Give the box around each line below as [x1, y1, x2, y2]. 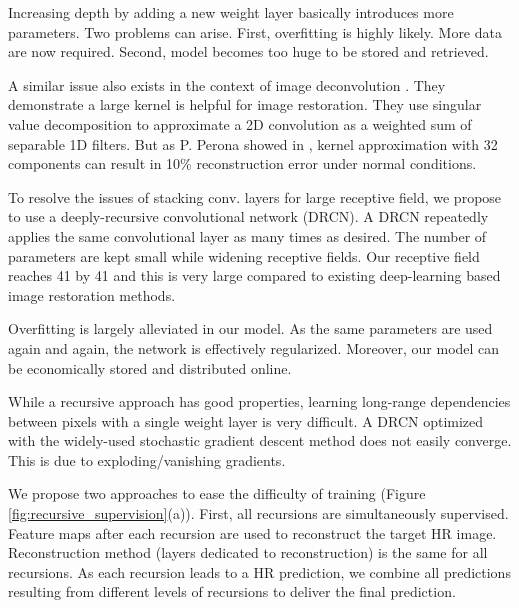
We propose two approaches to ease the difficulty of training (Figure [8, 483, 426, 504]
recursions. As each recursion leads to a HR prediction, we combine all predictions [8, 561, 511, 582]
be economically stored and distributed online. [8, 357, 292, 378]
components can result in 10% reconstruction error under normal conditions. [8, 153, 477, 174]
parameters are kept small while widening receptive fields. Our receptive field [8, 245, 480, 266]
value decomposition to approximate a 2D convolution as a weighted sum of [8, 113, 472, 134]
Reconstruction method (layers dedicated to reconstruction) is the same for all [8, 542, 488, 563]
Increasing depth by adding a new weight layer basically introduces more [8, 2, 454, 22]
